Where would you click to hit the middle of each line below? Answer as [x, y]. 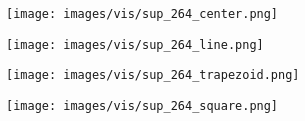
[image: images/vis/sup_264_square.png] [142, 105]
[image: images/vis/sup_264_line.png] [135, 44]
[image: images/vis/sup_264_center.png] [142, 14]
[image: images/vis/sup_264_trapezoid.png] [153, 75]
